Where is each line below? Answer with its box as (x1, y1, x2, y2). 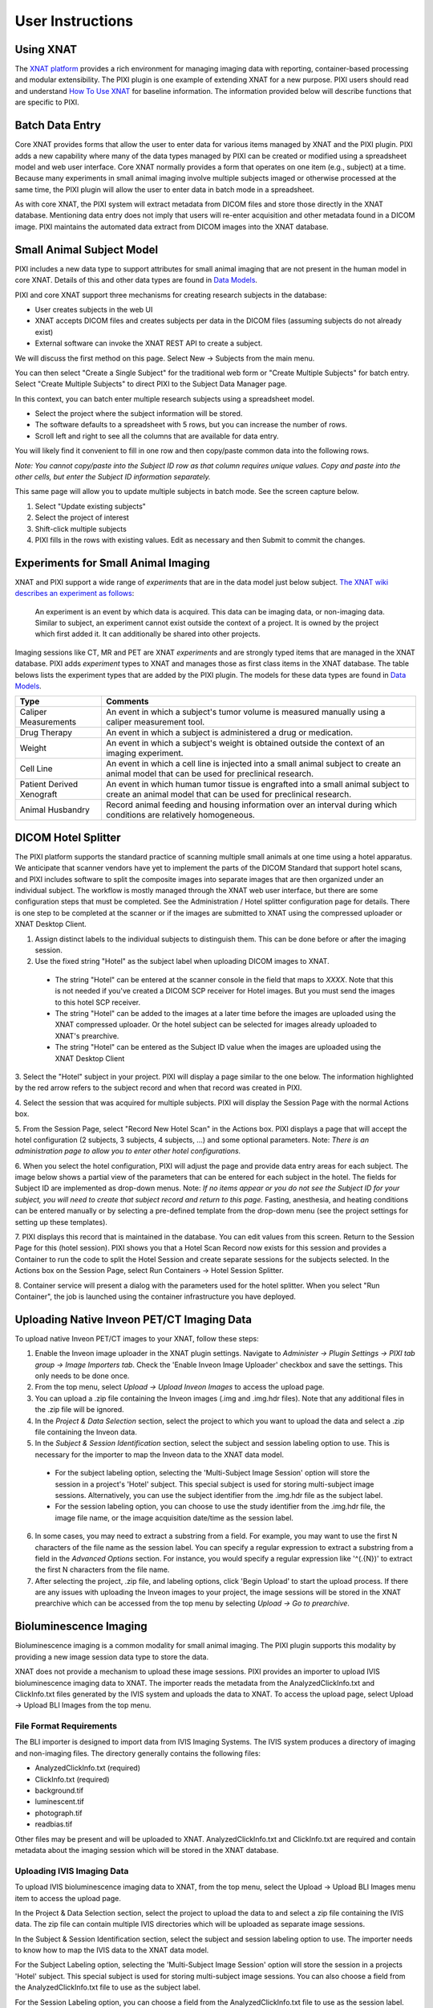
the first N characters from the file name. (34, 1565, 170, 1574)
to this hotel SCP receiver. (55, 997, 140, 1007)
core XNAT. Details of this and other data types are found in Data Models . (14, 275, 258, 285)
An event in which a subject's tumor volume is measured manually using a (105, 707, 386, 718)
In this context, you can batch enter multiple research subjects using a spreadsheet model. (14, 394, 315, 403)
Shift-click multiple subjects (34, 524, 127, 533)
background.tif (34, 1786, 84, 1795)
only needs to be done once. (34, 1371, 130, 1381)
